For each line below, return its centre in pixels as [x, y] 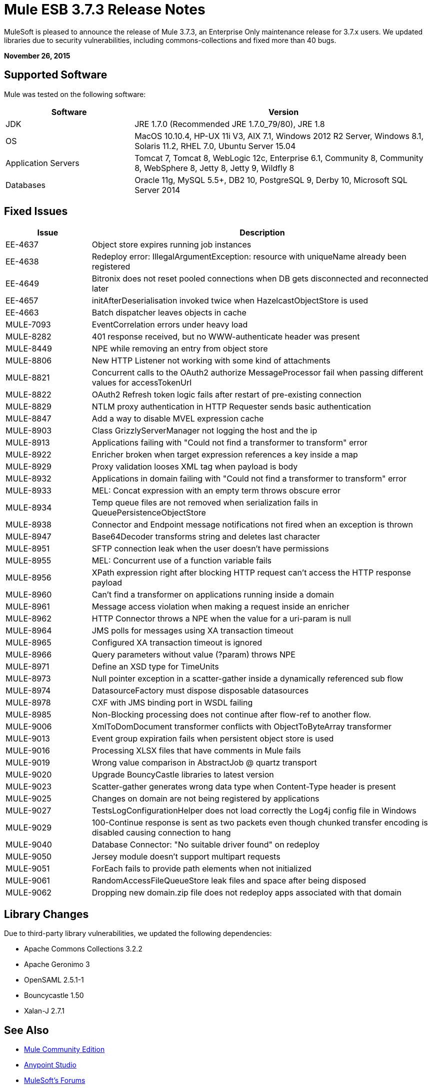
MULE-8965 [28, 643]
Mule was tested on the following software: [75, 94]
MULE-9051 [28, 869]
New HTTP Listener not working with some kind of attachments [211, 361]
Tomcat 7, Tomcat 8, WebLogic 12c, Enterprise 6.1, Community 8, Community [279, 158]
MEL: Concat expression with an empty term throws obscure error [216, 491]
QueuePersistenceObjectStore [149, 513]
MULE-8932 [28, 479]
